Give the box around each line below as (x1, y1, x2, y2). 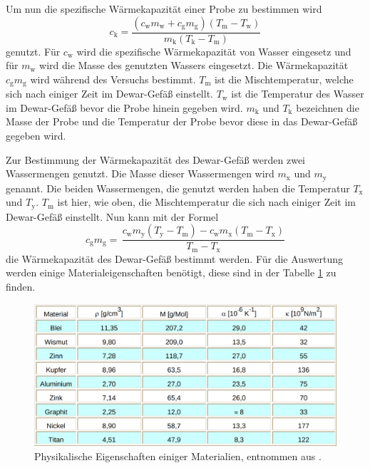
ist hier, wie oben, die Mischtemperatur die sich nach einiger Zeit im (57, 194, 356, 209)
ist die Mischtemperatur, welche (215, 71, 354, 86)
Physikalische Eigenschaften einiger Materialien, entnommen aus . (34, 448, 322, 463)
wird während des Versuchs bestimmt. (30, 71, 196, 86)
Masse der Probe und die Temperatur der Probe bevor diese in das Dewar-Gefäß (6, 114, 358, 129)
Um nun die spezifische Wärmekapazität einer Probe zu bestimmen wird (6, 1, 322, 16)
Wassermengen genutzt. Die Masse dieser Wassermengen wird (6, 166, 274, 181)
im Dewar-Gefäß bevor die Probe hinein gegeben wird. (6, 100, 243, 115)
